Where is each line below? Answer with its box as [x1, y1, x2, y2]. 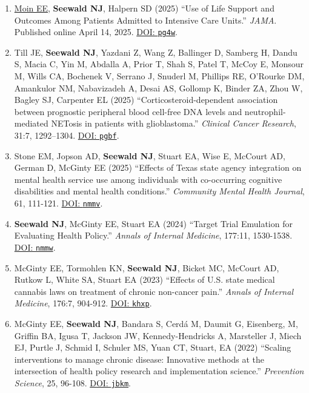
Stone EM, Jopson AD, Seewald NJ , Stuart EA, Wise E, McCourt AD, [14, 149, 285, 162]
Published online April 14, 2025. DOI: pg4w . [14, 25, 178, 38]
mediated [14, 117, 48, 130]
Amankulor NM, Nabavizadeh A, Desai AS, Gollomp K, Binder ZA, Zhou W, [14, 81, 303, 94]
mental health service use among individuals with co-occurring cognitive [14, 173, 282, 185]
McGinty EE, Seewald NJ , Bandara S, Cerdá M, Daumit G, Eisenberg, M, [14, 317, 298, 329]
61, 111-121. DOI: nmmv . [14, 197, 103, 210]
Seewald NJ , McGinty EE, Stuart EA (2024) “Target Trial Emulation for [14, 217, 293, 230]
